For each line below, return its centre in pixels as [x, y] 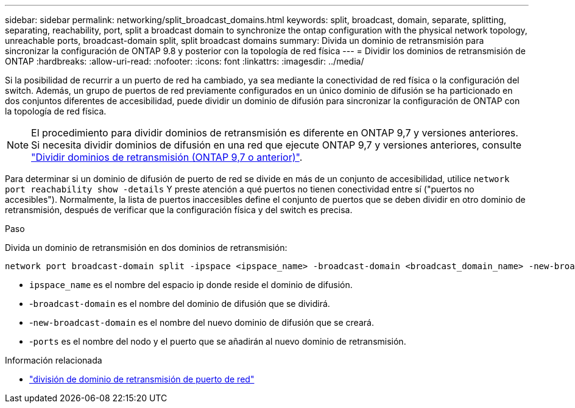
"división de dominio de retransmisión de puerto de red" [142, 379]
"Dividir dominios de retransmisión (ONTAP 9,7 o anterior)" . [167, 157]
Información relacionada [54, 360]
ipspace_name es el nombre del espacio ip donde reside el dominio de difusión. [191, 285]
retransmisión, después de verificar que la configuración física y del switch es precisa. [179, 210]
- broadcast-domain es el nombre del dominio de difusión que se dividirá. [180, 304]
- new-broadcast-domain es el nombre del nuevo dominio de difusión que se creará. [202, 322]
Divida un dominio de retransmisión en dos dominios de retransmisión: [146, 248]
